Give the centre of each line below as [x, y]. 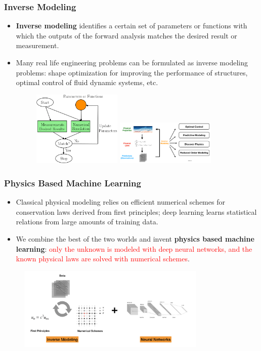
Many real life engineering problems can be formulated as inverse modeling [132, 62]
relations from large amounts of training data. [87, 222]
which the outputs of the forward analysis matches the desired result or [126, 35]
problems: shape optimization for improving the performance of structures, [132, 72]
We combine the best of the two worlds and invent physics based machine [135, 238]
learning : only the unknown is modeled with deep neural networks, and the [134, 248]
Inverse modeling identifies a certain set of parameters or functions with [132, 26]
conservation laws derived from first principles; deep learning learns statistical [136, 211]
